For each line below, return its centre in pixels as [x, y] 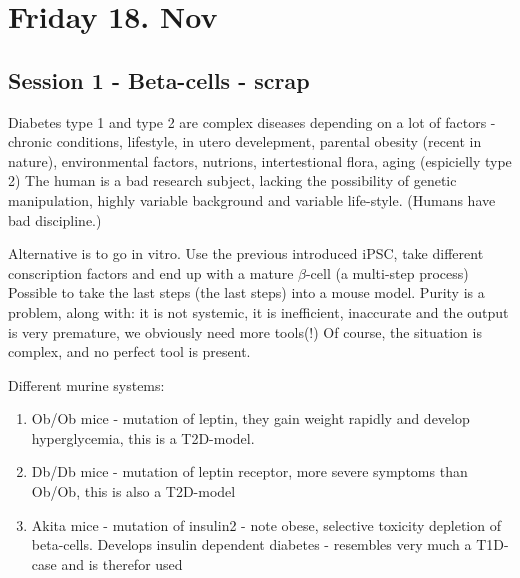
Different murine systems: [86, 384]
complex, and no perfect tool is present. [129, 351]
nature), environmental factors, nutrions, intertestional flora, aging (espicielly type [260, 160]
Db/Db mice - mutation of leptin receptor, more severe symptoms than [249, 471]
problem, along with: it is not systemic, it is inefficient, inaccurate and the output [258, 311]
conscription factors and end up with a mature [151, 272]
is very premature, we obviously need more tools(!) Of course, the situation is [245, 331]
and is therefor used [122, 563]
